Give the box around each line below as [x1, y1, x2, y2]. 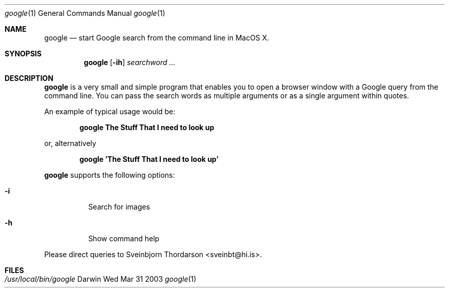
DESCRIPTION [5, 74, 54, 82]
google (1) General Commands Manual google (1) [5, 9, 165, 17]
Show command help [88, 234, 160, 243]
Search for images [88, 202, 150, 211]
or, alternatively [44, 139, 96, 148]
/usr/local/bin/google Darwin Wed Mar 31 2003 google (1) [5, 275, 197, 283]
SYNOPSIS [5, 49, 42, 58]
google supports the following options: [44, 171, 175, 179]
